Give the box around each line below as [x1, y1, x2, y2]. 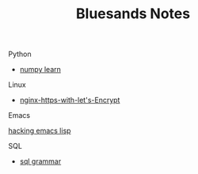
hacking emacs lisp [8, 126, 71, 135]
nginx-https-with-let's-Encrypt [19, 96, 120, 105]
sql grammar [19, 157, 62, 166]
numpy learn [19, 65, 62, 74]
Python [8, 49, 32, 59]
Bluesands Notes [75, 5, 191, 23]
